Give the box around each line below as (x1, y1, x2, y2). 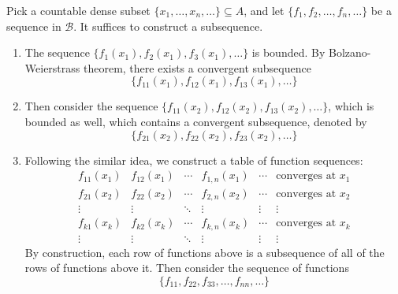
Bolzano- (328, 44, 371, 61)
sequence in (6, 17, 61, 34)
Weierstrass (24, 59, 80, 76)
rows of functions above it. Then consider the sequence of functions (24, 259, 349, 276)
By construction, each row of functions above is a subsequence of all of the (24, 244, 385, 260)
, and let (244, 2, 285, 18)
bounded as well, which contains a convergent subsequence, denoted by (24, 113, 367, 129)
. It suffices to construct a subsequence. (73, 17, 263, 34)
